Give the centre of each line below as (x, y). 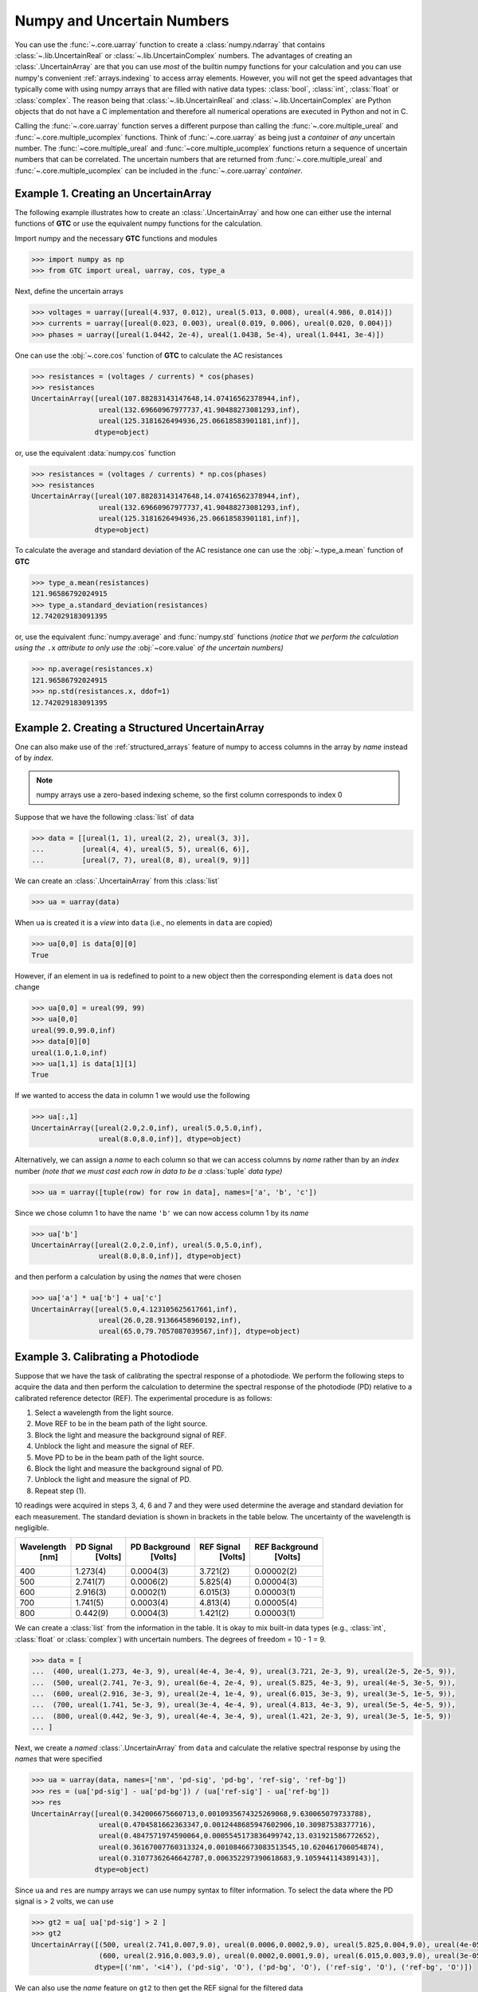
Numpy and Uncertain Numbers (122, 21)
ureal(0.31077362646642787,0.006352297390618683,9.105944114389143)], (239, 1858)
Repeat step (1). (61, 1491)
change (27, 987)
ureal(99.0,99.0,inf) (74, 1030)
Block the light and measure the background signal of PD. (129, 1469)
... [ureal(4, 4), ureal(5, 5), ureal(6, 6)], (141, 849)
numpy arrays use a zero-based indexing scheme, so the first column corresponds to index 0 (189, 795)
